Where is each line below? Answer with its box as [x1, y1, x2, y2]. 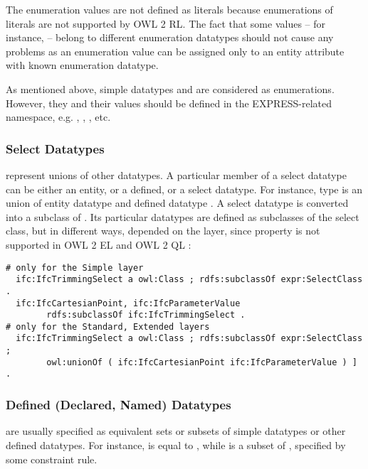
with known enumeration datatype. [6, 58, 159, 72]
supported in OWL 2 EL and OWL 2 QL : [6, 237, 191, 252]
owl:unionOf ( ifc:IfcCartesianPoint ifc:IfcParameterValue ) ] [46, 357, 357, 367]
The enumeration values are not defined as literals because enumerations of [6, 2, 333, 16]
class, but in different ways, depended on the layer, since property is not [6, 223, 320, 238]
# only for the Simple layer [6, 262, 144, 273]
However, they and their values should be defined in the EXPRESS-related [6, 95, 332, 110]
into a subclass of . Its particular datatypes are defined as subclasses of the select [6, 209, 359, 224]
